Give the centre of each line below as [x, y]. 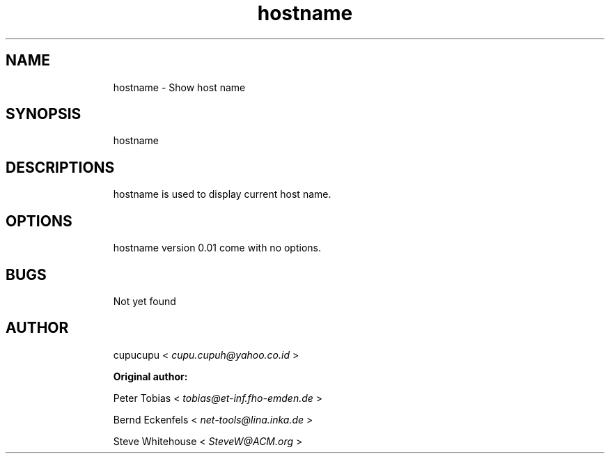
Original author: [150, 376]
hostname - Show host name [179, 87]
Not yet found [144, 301]
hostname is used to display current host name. [222, 194]
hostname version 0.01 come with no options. [217, 248]
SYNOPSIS [44, 114]
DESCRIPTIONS [60, 167]
